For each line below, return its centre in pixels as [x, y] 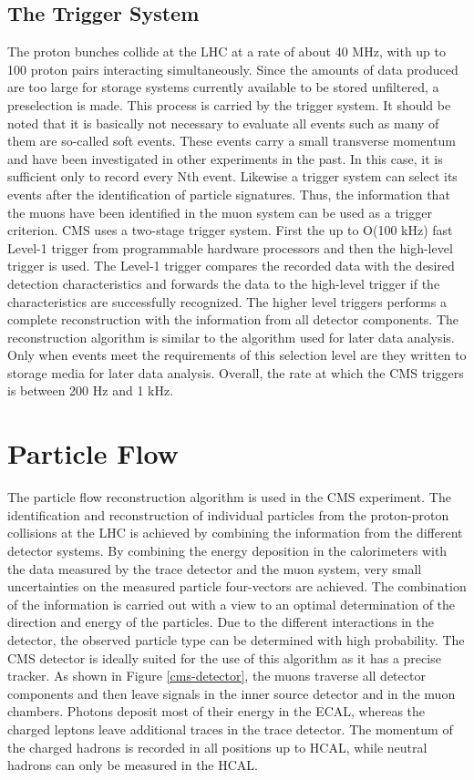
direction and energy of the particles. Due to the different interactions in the [221, 622]
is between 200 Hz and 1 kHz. [91, 390]
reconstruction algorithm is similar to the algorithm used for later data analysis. [231, 337]
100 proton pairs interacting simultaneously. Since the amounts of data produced [233, 69]
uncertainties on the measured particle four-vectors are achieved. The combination [237, 586]
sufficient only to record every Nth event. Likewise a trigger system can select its [232, 176]
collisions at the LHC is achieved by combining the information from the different [235, 533]
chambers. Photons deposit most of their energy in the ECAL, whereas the [216, 711]
